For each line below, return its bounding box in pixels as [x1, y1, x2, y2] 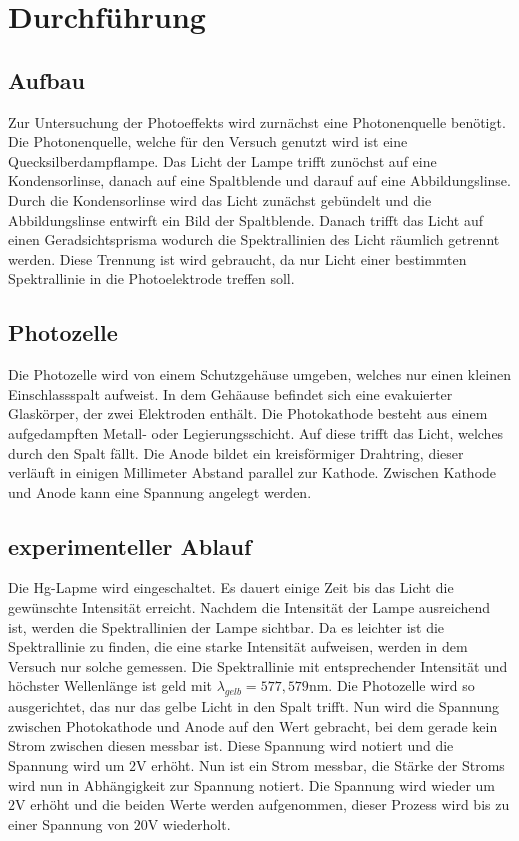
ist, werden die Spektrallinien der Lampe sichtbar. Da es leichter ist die [8, 616, 445, 637]
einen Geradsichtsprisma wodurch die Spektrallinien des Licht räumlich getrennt [8, 229, 500, 250]
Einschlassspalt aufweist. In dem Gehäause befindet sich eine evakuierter [8, 383, 453, 404]
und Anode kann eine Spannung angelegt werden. [8, 481, 312, 502]
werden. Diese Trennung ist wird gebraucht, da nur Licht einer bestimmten [8, 248, 467, 269]
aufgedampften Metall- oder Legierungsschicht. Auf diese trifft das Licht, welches [8, 422, 504, 443]
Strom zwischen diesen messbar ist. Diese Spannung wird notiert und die [8, 735, 454, 756]
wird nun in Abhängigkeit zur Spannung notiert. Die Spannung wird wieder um [8, 774, 495, 795]
